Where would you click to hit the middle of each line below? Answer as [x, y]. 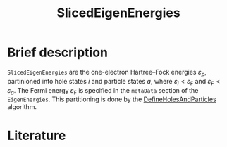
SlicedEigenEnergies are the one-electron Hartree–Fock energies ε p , [107, 73]
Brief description [57, 52]
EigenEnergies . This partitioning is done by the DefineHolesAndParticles [112, 99]
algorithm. [22, 107]
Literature [37, 135]
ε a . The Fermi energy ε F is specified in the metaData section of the [103, 91]
